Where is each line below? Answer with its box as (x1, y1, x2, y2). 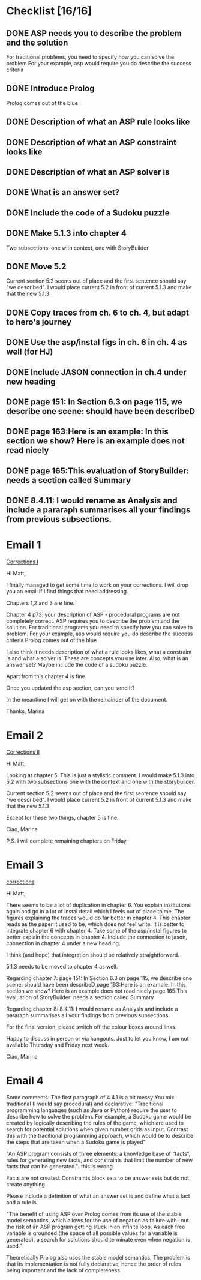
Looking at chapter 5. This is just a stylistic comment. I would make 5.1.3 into (6, 772, 195, 778)
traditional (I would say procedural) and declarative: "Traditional (6, 1100, 164, 1107)
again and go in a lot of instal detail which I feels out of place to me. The (6, 907, 184, 915)
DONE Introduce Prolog (6, 83, 95, 94)
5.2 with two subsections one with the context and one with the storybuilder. (6, 778, 196, 785)
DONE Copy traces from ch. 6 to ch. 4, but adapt (6, 307, 189, 317)
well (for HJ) (6, 347, 53, 357)
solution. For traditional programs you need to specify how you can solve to (6, 624, 193, 631)
